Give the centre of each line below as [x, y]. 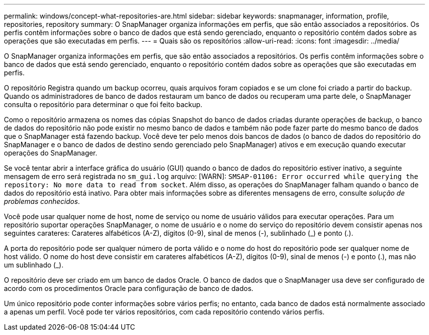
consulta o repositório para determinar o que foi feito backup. [103, 104]
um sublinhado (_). [34, 265]
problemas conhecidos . [42, 201]
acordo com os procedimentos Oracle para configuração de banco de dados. [129, 288]
